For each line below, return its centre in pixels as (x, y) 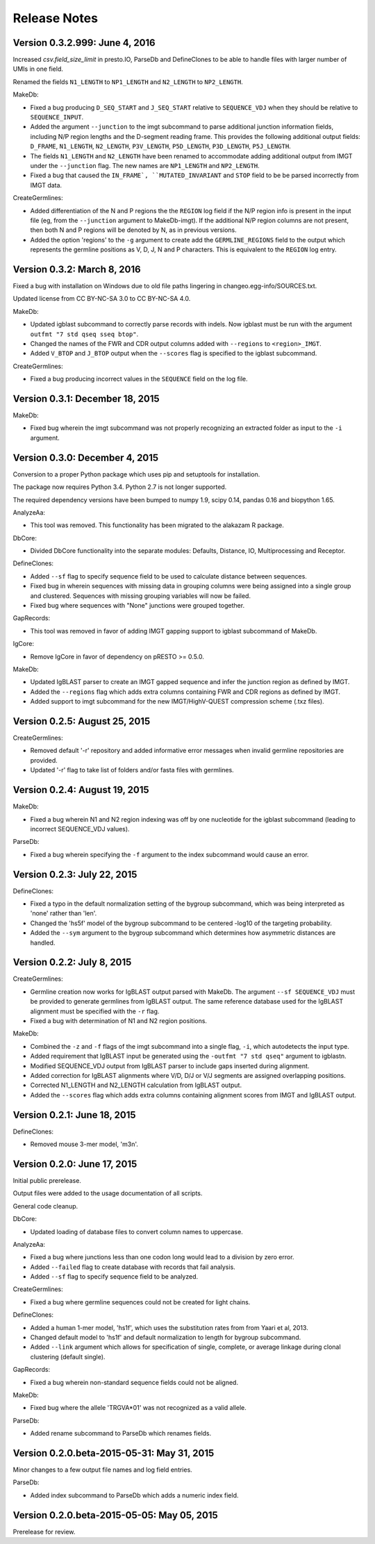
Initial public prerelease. (47, 1180)
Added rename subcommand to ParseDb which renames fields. (121, 1434)
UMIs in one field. (38, 69)
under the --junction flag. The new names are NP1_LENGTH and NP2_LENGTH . (145, 165)
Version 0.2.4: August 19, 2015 (81, 790)
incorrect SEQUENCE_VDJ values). (80, 829)
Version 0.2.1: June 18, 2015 (74, 1115)
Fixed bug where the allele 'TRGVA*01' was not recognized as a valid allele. (138, 1408)
